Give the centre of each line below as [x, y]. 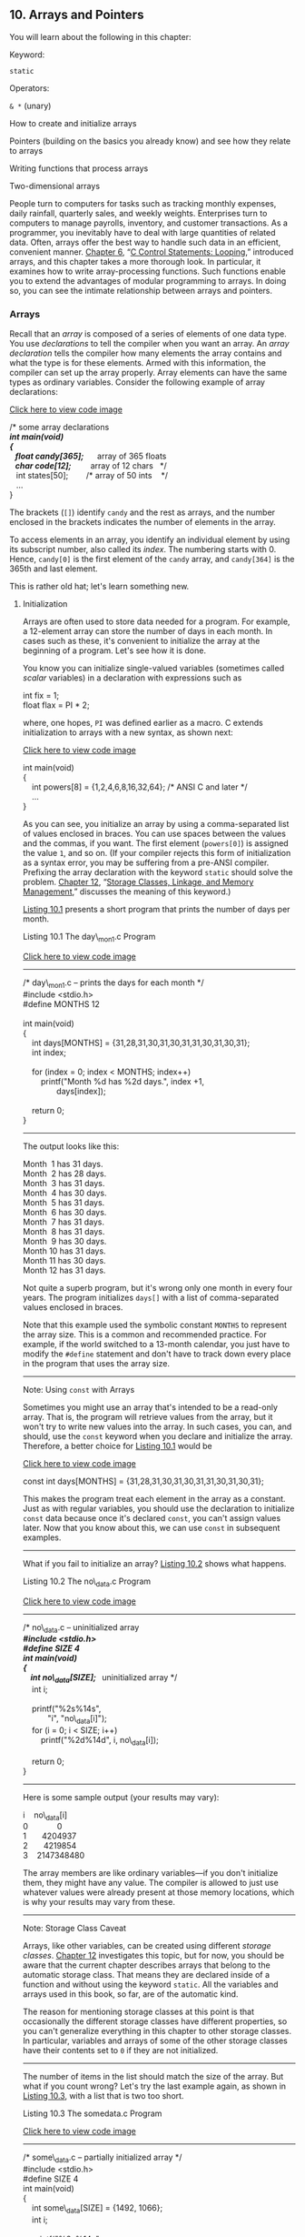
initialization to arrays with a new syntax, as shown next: [128, 732]
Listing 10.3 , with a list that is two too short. [103, 2096]
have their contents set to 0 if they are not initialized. [120, 2051]
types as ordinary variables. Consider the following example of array [138, 382]
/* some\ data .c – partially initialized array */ [102, 2158]
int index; [49, 1052]
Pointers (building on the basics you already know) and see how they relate [150, 141]
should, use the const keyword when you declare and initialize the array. [157, 1436]
